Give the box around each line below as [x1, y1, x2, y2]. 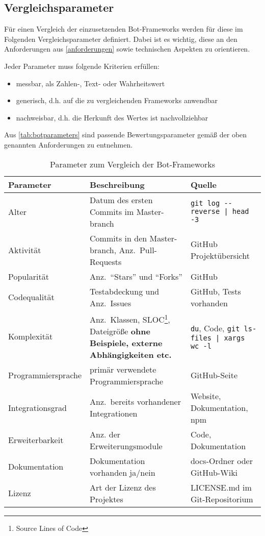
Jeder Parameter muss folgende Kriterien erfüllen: [4, 60, 160, 71]
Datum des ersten [90, 193, 153, 206]
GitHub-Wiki [190, 466, 238, 478]
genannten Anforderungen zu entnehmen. [4, 139, 133, 150]
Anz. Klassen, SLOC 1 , [90, 311, 170, 325]
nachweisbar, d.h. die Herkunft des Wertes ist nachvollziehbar [16, 112, 208, 123]
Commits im [90, 205, 134, 217]
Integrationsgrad [8, 401, 67, 413]
